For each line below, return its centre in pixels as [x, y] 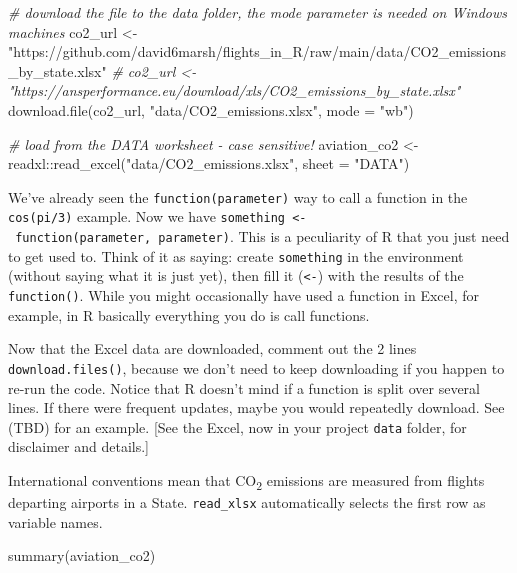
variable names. [55, 521]
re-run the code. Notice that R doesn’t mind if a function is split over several [244, 387]
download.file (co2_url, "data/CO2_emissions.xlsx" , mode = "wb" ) [211, 109]
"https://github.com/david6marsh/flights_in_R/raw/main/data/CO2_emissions [257, 51]
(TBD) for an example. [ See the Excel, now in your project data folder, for [237, 426]
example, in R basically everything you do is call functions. [189, 314]
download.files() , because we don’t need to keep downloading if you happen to [256, 367]
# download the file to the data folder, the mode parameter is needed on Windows [257, 12]
